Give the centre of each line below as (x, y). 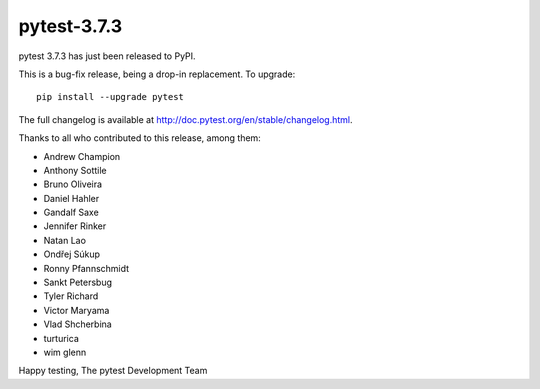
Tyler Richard (71, 296)
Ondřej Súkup (71, 254)
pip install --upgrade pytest (110, 97)
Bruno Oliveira (73, 184)
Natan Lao (65, 240)
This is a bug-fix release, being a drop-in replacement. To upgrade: (157, 74)
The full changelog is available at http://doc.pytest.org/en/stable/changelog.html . (186, 119)
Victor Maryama (76, 310)
